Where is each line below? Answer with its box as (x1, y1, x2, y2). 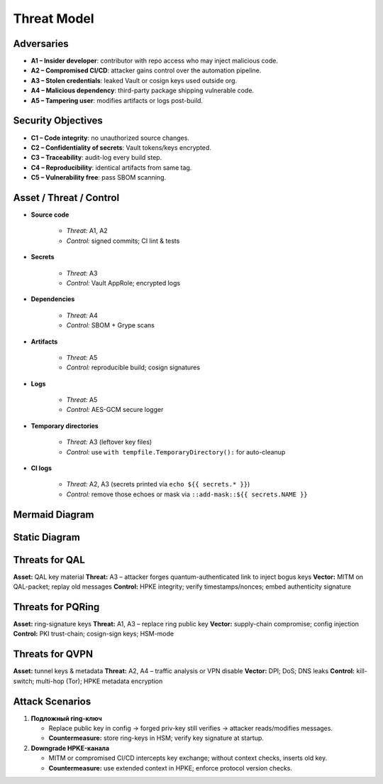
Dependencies (30, 295, 75, 303)
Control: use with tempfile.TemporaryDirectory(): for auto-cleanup (66, 447, 286, 456)
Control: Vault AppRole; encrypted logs (66, 278, 181, 287)
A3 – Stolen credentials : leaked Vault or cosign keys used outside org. (30, 76, 238, 85)
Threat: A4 (66, 311, 99, 320)
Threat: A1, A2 (66, 227, 108, 235)
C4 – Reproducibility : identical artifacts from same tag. (30, 163, 192, 172)
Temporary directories (30, 421, 99, 430)
